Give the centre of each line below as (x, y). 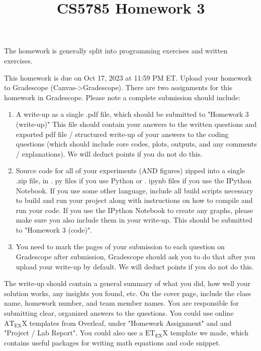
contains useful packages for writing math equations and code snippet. (112, 342)
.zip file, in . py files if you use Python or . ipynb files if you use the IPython (134, 180)
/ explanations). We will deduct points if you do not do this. (109, 153)
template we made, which (209, 333)
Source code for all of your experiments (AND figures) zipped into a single (130, 170)
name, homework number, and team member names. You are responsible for (121, 303)
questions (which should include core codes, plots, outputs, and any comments (136, 144)
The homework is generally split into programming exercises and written (116, 51)
